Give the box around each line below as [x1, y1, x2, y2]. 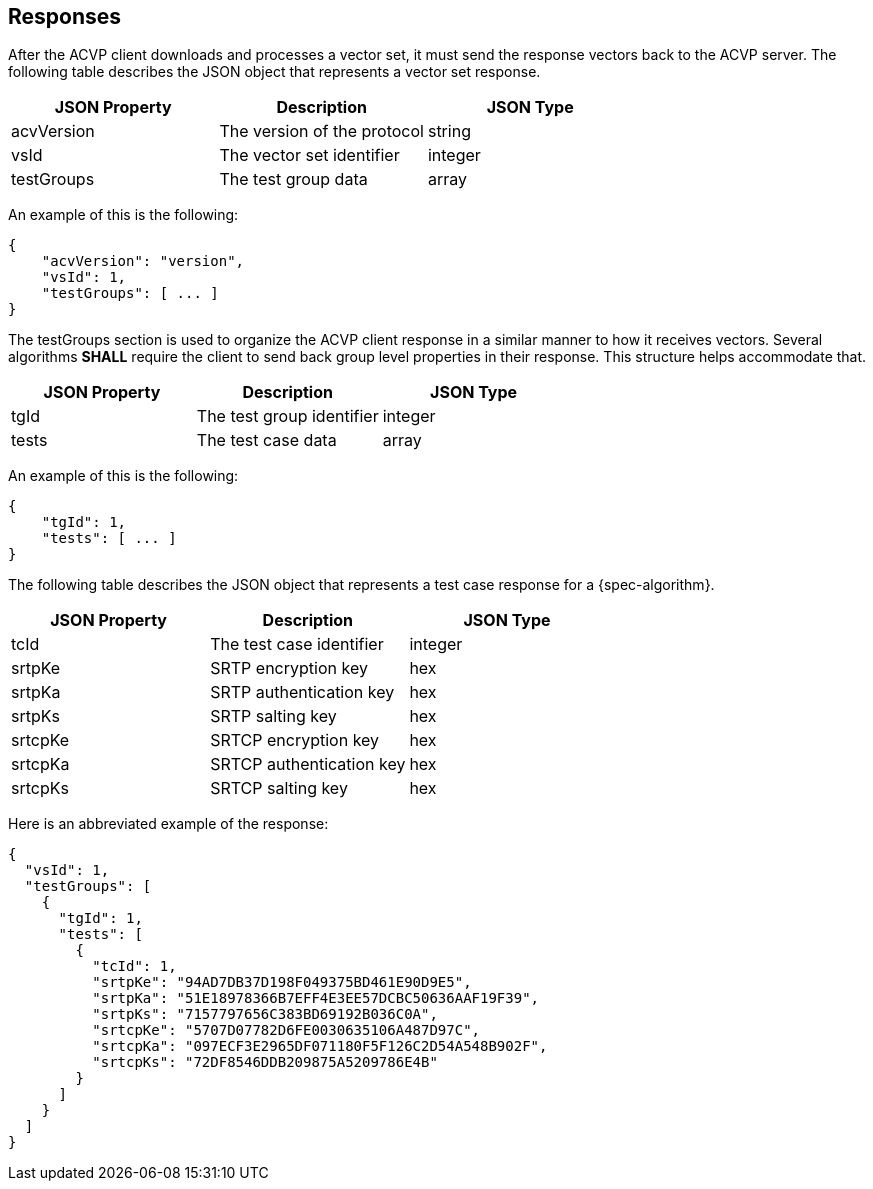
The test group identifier [196, 406, 379, 427]
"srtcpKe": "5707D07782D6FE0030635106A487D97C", [92, 1022, 481, 1039]
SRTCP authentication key [210, 754, 406, 775]
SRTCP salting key [210, 778, 348, 799]
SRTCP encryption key [210, 730, 380, 751]
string [427, 121, 471, 142]
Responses [8, 4, 122, 29]
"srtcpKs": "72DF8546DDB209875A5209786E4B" [92, 1054, 438, 1071]
